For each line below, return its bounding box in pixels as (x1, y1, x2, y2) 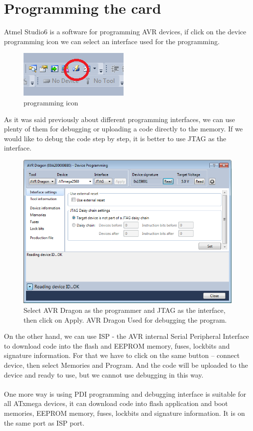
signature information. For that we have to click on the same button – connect (4, 350, 240, 360)
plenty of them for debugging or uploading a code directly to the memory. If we (4, 124, 243, 134)
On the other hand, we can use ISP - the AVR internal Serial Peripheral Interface (4, 331, 249, 341)
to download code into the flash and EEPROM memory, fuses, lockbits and (4, 340, 230, 351)
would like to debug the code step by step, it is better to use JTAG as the (4, 133, 227, 143)
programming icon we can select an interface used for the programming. (4, 36, 220, 46)
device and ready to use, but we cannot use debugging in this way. (4, 369, 203, 380)
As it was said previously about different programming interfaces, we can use (4, 114, 235, 124)
